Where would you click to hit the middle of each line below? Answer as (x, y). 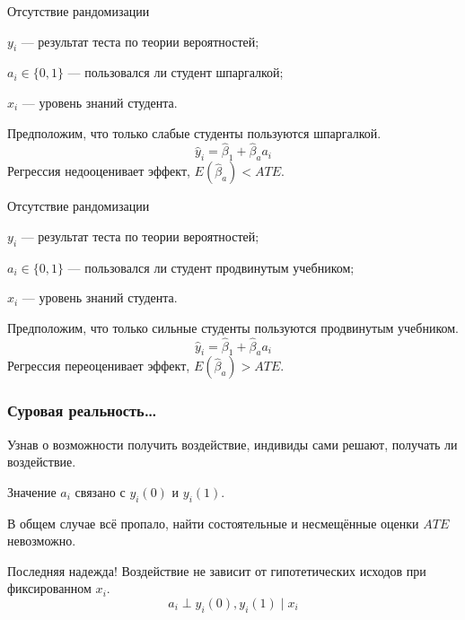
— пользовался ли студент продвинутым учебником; (211, 267)
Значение (32, 491)
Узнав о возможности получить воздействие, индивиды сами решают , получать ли (232, 444)
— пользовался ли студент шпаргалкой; (175, 72)
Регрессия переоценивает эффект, (99, 366)
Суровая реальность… (82, 410)
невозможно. (42, 541)
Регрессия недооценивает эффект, (99, 171)
